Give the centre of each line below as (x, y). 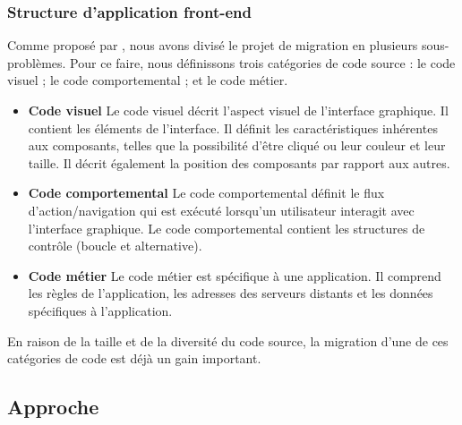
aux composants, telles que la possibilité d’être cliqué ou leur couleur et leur (237, 145)
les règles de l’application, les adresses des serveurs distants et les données (231, 293)
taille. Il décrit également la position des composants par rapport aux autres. (239, 162)
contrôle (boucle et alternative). (115, 246)
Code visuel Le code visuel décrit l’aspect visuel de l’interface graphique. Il (238, 110)
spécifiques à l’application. (100, 310)
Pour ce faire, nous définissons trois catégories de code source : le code (263, 62)
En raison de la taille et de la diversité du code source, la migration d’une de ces (228, 340)
